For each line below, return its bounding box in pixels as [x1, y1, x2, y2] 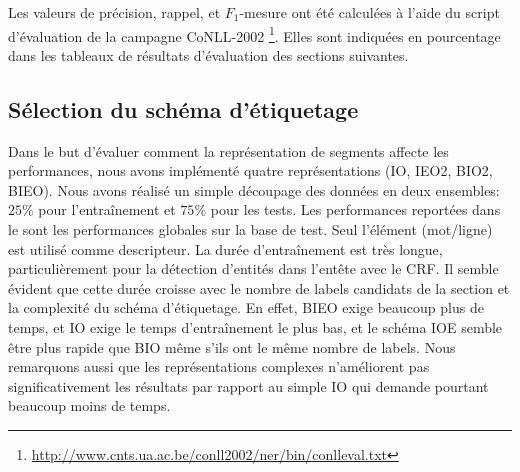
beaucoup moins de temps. [8, 395, 171, 416]
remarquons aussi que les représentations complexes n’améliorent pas [8, 356, 430, 377]
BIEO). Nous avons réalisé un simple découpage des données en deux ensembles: [8, 179, 500, 200]
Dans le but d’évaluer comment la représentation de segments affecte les [8, 140, 449, 161]
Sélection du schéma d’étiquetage [8, 93, 359, 124]
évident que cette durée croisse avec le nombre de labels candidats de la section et [8, 277, 510, 298]
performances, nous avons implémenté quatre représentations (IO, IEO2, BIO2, [8, 160, 493, 181]
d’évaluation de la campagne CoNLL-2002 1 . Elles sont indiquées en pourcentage [8, 22, 501, 46]
